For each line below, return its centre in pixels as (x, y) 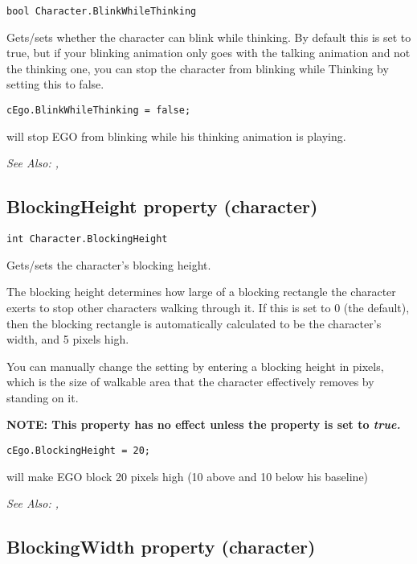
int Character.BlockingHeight (87, 239)
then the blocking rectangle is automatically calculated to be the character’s (194, 323)
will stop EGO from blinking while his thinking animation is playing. (176, 136)
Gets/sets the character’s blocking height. (109, 264)
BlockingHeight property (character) (162, 206)
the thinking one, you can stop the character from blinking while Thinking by (198, 68)
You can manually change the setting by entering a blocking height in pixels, (195, 366)
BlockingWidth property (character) (161, 547)
